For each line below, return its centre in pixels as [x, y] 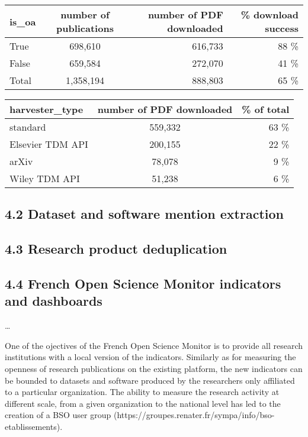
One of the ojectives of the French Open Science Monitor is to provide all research [154, 345]
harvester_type [46, 109]
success [282, 28]
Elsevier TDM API [49, 144]
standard [28, 127]
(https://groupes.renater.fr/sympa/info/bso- [194, 415]
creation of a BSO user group [58, 415]
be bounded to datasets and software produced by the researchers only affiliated [150, 380]
